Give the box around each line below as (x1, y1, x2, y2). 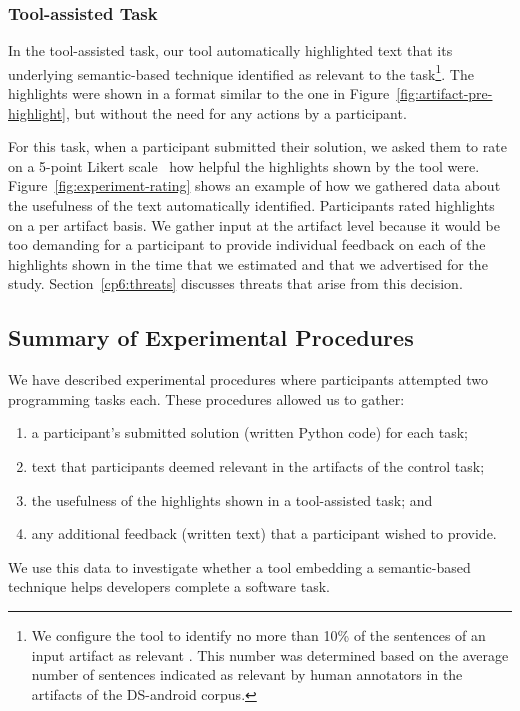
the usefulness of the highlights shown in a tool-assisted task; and (31, 489, 433, 510)
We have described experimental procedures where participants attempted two (8, 369, 488, 390)
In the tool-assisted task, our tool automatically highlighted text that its (8, 40, 453, 61)
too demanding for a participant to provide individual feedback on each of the (8, 234, 486, 255)
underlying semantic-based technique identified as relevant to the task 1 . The (8, 60, 474, 84)
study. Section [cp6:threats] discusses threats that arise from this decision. (8, 273, 463, 294)
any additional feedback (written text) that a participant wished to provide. (31, 523, 497, 544)
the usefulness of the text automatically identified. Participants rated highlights (8, 195, 495, 216)
